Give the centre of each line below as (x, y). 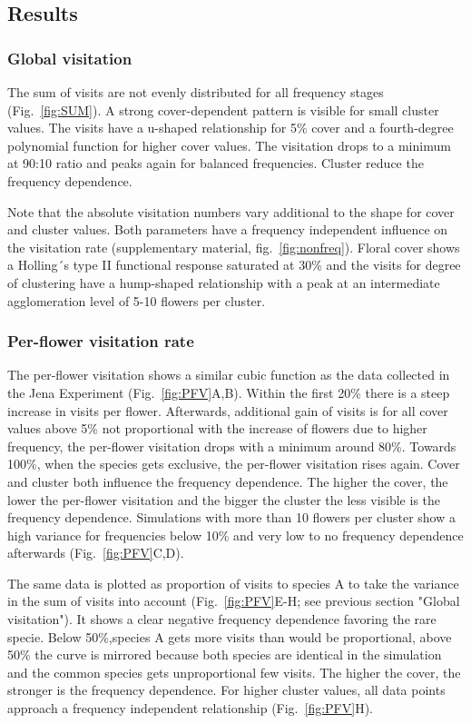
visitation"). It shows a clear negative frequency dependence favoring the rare (222, 619)
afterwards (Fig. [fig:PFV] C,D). (96, 553)
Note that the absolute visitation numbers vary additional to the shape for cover (231, 211)
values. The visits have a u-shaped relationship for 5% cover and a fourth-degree (231, 128)
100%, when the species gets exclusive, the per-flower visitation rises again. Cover (234, 464)
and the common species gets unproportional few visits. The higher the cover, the (234, 672)
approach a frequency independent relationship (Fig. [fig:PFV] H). (190, 708)
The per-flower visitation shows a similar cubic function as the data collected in (229, 375)
